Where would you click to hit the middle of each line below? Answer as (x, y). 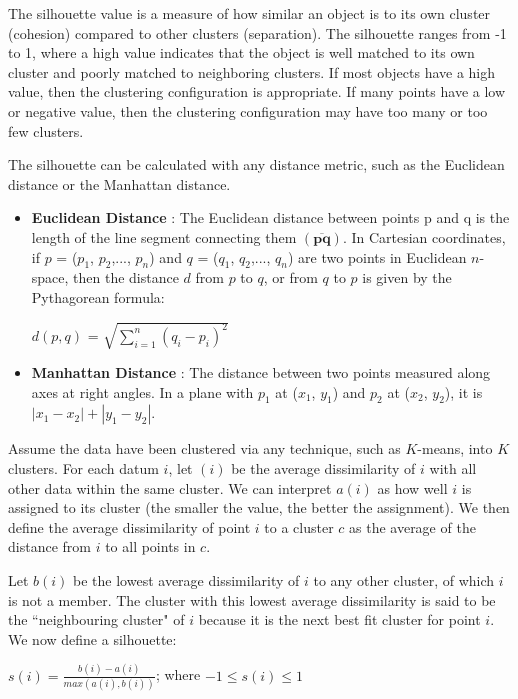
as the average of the (412, 526)
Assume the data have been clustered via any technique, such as (204, 448)
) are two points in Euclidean (377, 256)
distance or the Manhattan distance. (119, 183)
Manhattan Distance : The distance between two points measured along (261, 372)
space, (50, 277)
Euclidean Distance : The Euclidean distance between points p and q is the (270, 217)
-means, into (455, 448)
